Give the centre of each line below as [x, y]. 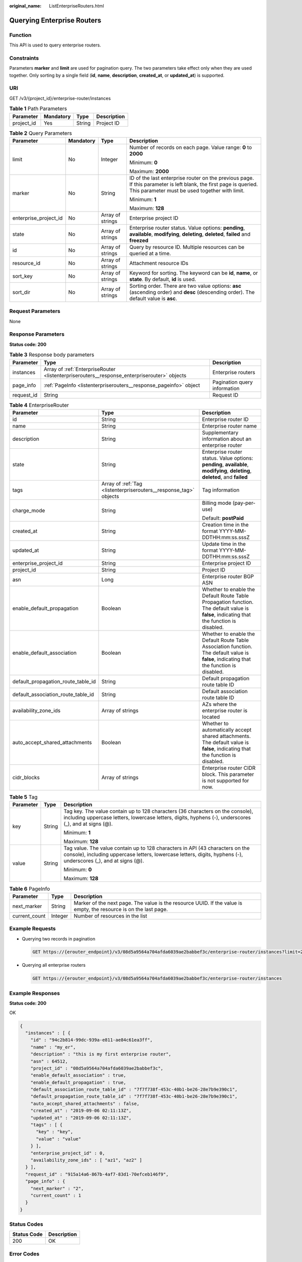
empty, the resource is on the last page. [121, 909]
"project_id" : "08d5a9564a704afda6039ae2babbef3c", [97, 1068]
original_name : [25, 6]
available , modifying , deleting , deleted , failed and [190, 234]
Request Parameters [35, 311]
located [211, 717]
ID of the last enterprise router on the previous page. [192, 178]
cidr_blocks [26, 777]
